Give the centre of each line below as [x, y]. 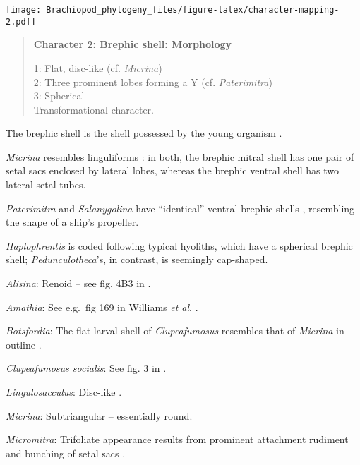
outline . [24, 344]
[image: [24, 10]
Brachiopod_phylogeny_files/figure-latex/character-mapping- [193, 10]
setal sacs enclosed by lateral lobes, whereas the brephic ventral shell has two [173, 170]
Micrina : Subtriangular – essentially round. [99, 415]
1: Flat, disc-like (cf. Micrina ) [98, 67]
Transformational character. [94, 109]
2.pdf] [21, 22]
